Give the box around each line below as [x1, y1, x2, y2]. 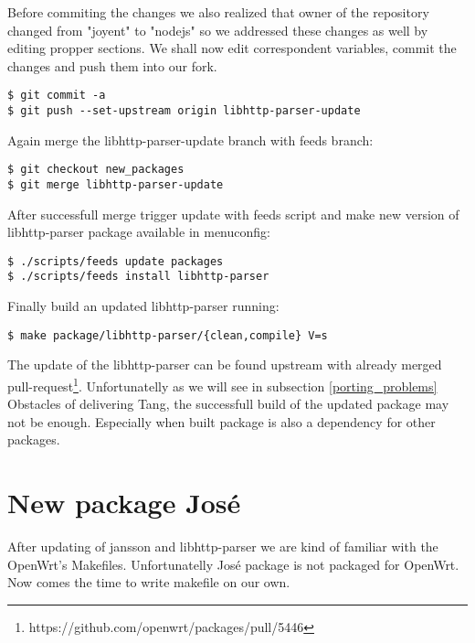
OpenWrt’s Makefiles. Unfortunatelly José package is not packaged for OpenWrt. [7, 554, 459, 573]
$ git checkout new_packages [7, 163, 185, 177]
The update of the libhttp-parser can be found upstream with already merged [7, 355, 442, 374]
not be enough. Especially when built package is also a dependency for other [7, 412, 436, 431]
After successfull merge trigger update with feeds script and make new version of [7, 204, 459, 223]
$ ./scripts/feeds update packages [7, 254, 224, 268]
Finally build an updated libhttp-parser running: [7, 296, 280, 316]
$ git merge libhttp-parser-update [7, 177, 224, 191]
